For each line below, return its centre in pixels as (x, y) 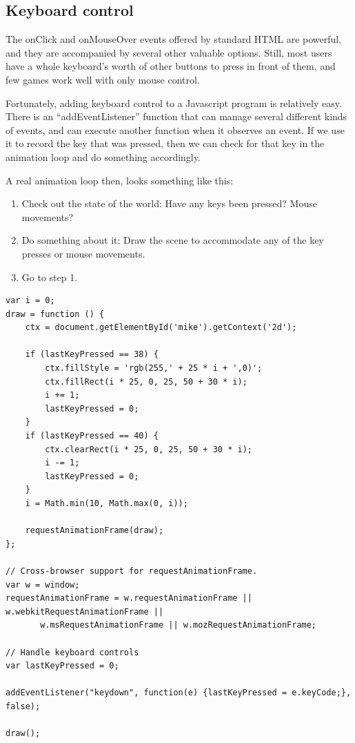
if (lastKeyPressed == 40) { (92, 436)
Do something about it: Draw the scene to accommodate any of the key (173, 240)
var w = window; (43, 585)
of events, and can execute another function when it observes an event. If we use (175, 129)
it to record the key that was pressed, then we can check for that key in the (165, 143)
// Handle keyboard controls (72, 652)
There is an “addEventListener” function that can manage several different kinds (176, 116)
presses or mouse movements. (83, 253)
